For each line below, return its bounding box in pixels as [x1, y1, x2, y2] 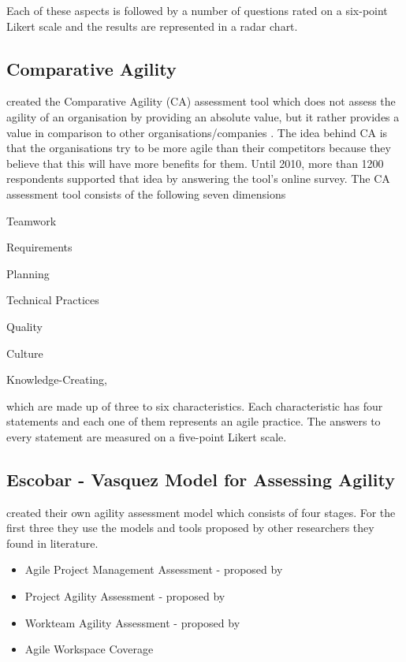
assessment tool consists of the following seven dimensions [6, 185, 286, 202]
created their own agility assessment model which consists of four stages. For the [6, 504, 396, 520]
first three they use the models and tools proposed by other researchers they [6, 519, 374, 536]
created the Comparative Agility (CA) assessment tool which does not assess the [6, 93, 396, 110]
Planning [6, 265, 50, 281]
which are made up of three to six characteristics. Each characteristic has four [6, 397, 383, 414]
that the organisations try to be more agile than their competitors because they [6, 139, 391, 156]
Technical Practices [6, 292, 99, 308]
